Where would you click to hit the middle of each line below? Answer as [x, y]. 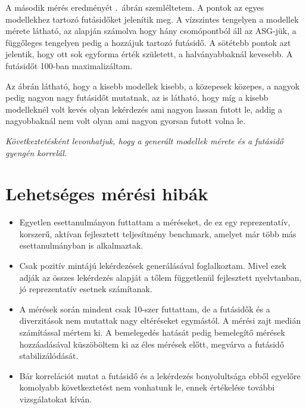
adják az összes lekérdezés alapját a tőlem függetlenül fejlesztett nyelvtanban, [160, 277]
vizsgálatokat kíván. [56, 399]
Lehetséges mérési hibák [107, 193]
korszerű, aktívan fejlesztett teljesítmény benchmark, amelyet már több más [158, 233]
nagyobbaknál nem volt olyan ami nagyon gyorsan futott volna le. [126, 121]
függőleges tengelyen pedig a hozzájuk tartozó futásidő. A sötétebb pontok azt [148, 42]
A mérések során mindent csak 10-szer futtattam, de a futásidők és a [145, 309]
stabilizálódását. [49, 356]
